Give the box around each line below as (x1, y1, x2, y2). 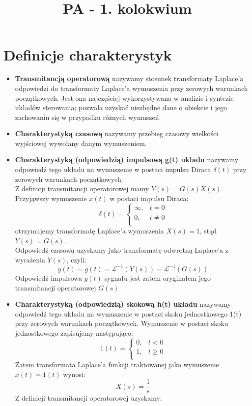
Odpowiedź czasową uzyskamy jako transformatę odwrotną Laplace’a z (15, 245, 228, 255)
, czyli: (66, 254, 86, 264)
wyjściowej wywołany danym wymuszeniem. (15, 138, 147, 148)
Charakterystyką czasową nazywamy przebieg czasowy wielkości (15, 128, 219, 139)
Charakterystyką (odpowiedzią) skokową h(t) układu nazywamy (15, 299, 231, 309)
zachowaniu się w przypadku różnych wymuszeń (15, 112, 159, 122)
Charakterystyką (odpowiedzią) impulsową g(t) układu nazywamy (15, 154, 239, 165)
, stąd (199, 226, 217, 236)
